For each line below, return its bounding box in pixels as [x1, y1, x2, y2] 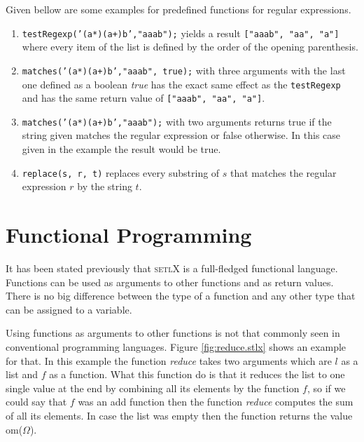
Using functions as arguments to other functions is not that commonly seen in [6, 326, 340, 340]
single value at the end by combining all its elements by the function [6, 380, 300, 395]
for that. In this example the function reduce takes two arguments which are [6, 353, 332, 368]
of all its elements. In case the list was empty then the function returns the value [6, 408, 353, 422]
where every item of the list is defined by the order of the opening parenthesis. [22, 39, 358, 54]
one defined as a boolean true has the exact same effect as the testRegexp [22, 76, 341, 91]
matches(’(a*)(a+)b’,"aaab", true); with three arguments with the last [22, 62, 346, 77]
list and [6, 367, 38, 382]
